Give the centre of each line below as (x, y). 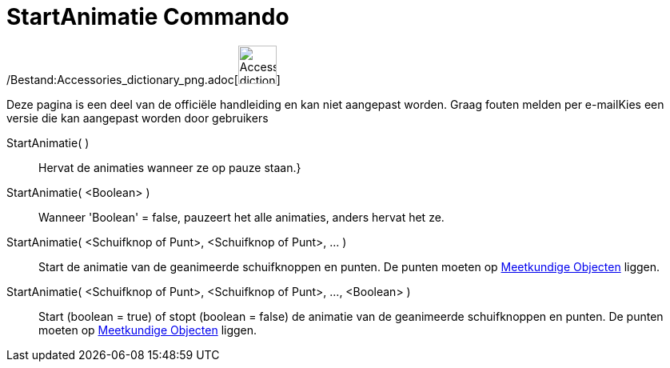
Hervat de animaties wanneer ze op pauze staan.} (170, 167)
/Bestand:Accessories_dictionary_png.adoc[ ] (144, 79)
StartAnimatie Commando (148, 17)
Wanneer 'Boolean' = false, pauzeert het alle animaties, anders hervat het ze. (241, 217)
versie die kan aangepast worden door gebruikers (138, 118)
